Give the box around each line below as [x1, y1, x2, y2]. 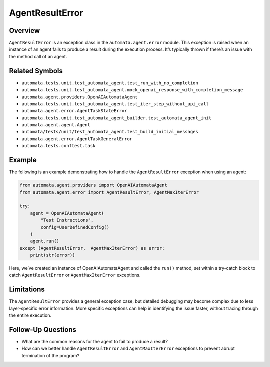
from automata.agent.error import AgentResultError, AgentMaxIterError [19, 189, 199, 195]
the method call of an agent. [9, 53, 67, 59]
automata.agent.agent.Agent [21, 122, 91, 128]
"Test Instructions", [40, 217, 94, 223]
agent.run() [30, 238, 60, 244]
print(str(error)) [30, 252, 75, 258]
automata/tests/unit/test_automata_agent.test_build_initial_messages [21, 129, 198, 135]
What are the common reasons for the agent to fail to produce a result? [21, 339, 168, 345]
